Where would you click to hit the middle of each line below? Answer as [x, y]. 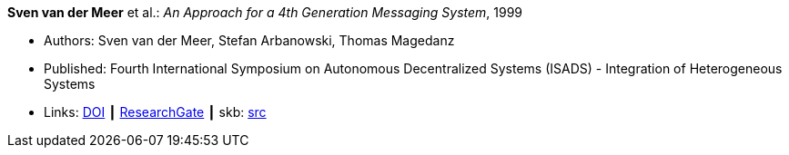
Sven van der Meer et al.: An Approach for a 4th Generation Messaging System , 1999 [265, 12]
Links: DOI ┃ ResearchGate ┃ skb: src [155, 112]
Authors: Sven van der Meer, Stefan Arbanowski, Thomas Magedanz [249, 40]
